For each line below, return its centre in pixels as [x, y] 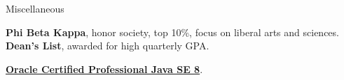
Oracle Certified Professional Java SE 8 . [104, 69]
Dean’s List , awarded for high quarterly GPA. [108, 46]
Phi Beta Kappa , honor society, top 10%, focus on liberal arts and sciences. [172, 32]
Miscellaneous [35, 8]
